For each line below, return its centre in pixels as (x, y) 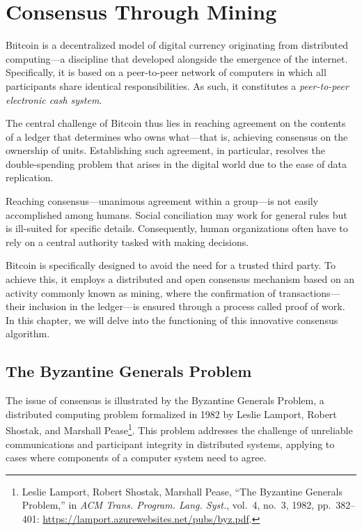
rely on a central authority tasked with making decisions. (127, 241)
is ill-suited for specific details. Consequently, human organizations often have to (177, 228)
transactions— (309, 292)
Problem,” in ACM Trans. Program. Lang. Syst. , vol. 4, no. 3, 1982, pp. (176, 505)
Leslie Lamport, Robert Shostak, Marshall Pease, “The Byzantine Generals (182, 491)
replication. (30, 177)
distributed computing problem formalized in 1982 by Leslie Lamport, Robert (171, 414)
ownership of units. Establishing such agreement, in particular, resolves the (166, 150)
